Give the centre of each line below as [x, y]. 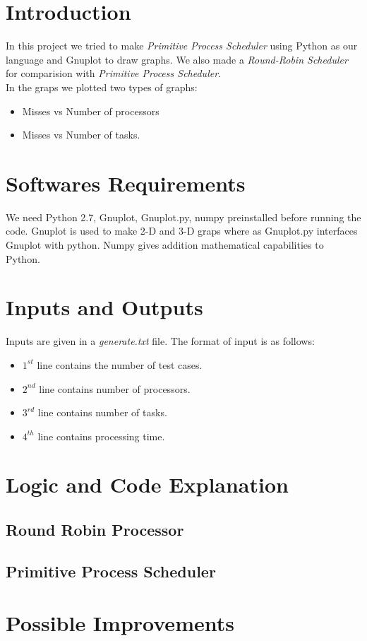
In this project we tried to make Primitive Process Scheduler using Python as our [182, 46]
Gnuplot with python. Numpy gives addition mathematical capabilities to [165, 245]
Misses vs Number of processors [91, 111]
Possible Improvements [120, 623]
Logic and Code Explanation [147, 484]
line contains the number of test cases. [120, 364]
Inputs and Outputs [104, 307]
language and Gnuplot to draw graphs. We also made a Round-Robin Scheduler [177, 59]
